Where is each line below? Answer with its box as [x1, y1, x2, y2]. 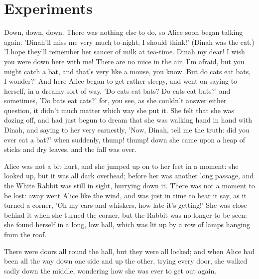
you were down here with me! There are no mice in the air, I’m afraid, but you [4, 56, 245, 66]
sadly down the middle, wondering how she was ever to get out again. [4, 265, 217, 276]
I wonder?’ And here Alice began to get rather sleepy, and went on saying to [4, 76, 238, 86]
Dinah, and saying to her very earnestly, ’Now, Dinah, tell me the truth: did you [4, 125, 250, 135]
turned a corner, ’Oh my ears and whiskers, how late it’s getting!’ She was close [4, 200, 247, 210]
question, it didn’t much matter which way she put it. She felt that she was [4, 105, 234, 115]
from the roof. [4, 229, 47, 239]
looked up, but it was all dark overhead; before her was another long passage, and [4, 170, 254, 181]
